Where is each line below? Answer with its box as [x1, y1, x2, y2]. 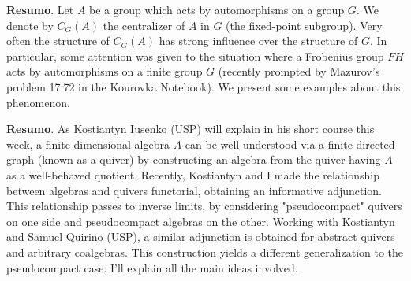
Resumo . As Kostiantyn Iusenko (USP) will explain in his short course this [6, 120, 375, 137]
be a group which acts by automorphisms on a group [89, 2, 345, 17]
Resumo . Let [6, 2, 74, 17]
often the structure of [6, 32, 110, 49]
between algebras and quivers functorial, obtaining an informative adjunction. [6, 182, 382, 198]
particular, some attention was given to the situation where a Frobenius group [6, 47, 384, 64]
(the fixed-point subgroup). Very [226, 17, 383, 33]
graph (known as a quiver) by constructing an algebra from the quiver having [6, 151, 381, 168]
